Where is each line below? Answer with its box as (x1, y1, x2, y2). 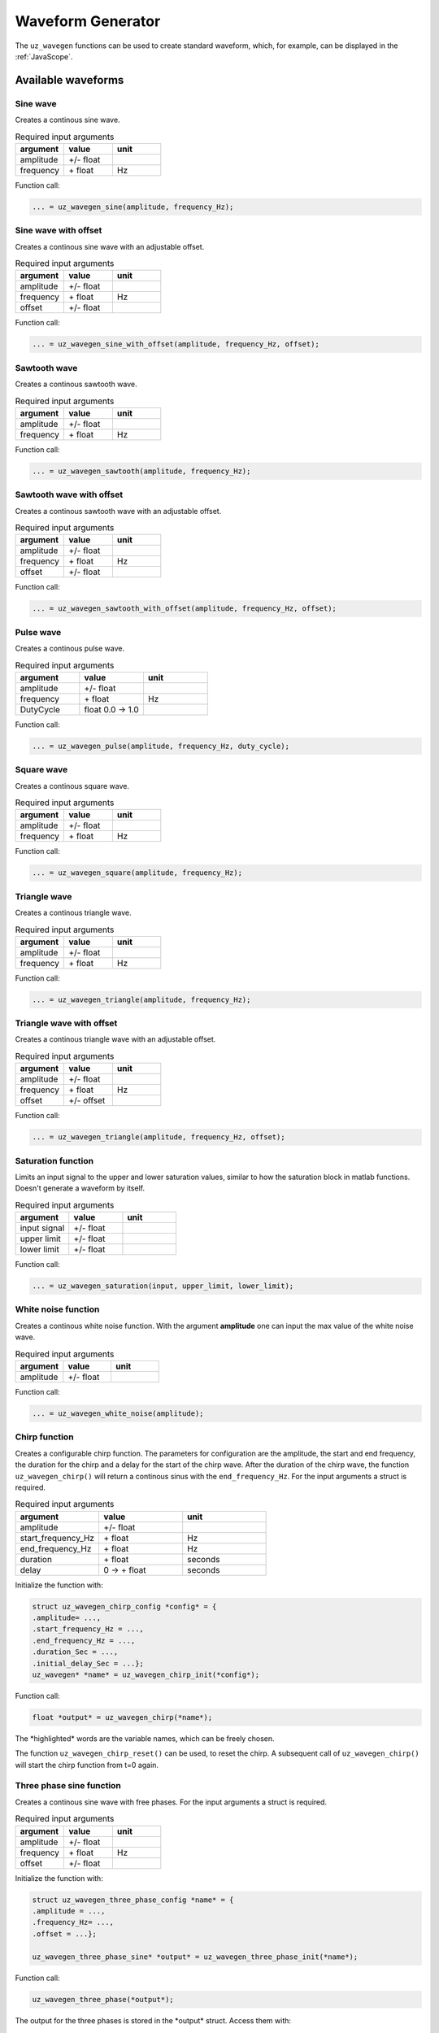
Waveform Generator (15, 12, 161, 30)
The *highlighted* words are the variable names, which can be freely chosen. (15, 1733, 276, 1744)
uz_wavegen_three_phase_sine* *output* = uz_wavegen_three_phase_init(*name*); (32, 1952, 359, 1961)
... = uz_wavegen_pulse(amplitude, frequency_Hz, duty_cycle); (32, 741, 290, 751)
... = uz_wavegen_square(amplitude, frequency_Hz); (32, 868, 243, 877)
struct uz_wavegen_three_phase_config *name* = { (32, 1895, 234, 1905)
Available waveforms (15, 73, 124, 87)
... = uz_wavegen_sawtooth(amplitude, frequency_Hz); (32, 466, 251, 476)
